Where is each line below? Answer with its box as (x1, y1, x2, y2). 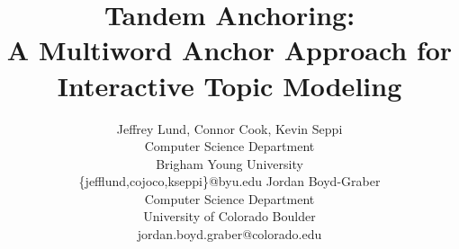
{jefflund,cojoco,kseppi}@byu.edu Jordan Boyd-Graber (78, 172, 381, 191)
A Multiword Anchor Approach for (6, 31, 453, 68)
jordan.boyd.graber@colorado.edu (137, 225, 322, 244)
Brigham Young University (156, 154, 303, 173)
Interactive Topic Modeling (57, 67, 402, 103)
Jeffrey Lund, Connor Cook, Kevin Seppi (116, 119, 343, 138)
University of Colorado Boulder (143, 207, 316, 226)
